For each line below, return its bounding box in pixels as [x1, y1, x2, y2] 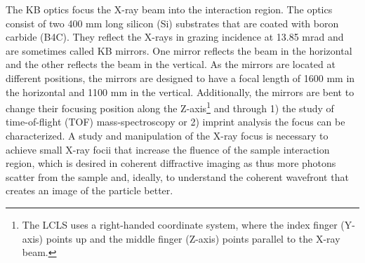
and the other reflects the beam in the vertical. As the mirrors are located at [6, 57, 336, 72]
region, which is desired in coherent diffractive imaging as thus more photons [6, 156, 336, 170]
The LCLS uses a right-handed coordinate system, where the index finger [22, 217, 338, 231]
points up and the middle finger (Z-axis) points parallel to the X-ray [46, 231, 340, 245]
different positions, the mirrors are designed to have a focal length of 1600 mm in [6, 70, 355, 85]
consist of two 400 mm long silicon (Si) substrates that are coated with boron [6, 15, 339, 30]
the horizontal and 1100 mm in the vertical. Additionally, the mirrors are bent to [6, 84, 354, 99]
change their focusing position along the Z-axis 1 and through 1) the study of [6, 99, 334, 115]
